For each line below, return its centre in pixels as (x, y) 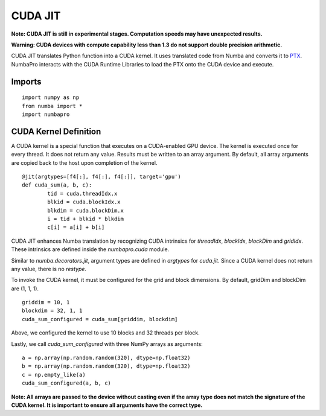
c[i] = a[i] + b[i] (76, 227)
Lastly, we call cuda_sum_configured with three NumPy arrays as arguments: (107, 344)
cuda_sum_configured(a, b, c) (67, 383)
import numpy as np (51, 98)
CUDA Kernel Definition (56, 131)
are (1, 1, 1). (25, 288)
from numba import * (52, 106)
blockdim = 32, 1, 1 (52, 311)
